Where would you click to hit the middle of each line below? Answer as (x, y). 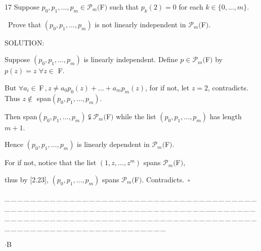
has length (226, 116)
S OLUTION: (25, 42)
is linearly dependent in (113, 144)
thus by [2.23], (27, 179)
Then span (21, 116)
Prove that (25, 24)
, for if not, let (167, 87)
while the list (136, 116)
